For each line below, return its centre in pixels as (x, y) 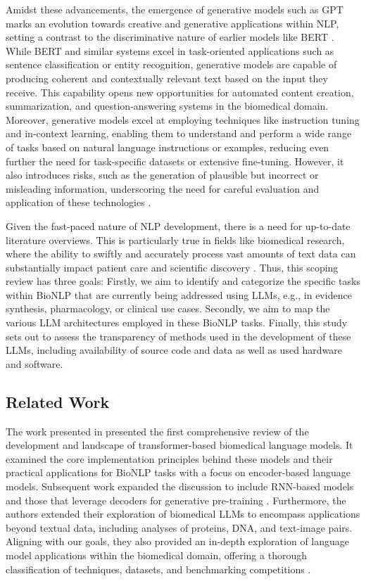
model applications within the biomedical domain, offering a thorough (156, 555)
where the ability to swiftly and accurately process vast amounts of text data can (181, 254)
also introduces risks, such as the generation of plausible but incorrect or (162, 175)
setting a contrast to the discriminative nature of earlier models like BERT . (170, 37)
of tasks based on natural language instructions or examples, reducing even (168, 147)
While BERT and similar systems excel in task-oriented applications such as (170, 50)
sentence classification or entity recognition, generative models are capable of (171, 64)
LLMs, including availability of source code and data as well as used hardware (174, 350)
